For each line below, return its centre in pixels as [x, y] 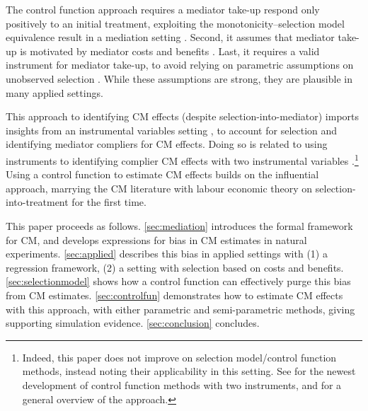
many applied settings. [54, 92]
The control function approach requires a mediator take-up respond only [163, 9]
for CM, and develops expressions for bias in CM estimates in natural [156, 239]
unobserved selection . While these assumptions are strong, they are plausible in [179, 78]
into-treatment [37, 202]
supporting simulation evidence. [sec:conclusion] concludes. [133, 323]
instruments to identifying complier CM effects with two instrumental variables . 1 [182, 159]
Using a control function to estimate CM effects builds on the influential [162, 174]
